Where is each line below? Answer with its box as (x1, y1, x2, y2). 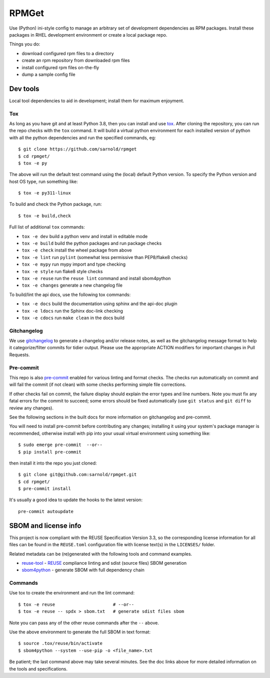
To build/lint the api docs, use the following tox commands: (9, 291, 131, 298)
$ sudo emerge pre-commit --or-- (18, 442, 102, 448)
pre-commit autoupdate (18, 509, 74, 514)
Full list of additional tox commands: (9, 224, 85, 230)
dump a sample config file (21, 71, 75, 77)
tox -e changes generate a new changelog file (21, 282, 122, 288)
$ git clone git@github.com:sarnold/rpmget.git (18, 472, 137, 478)
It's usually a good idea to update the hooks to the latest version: (9, 497, 142, 503)
